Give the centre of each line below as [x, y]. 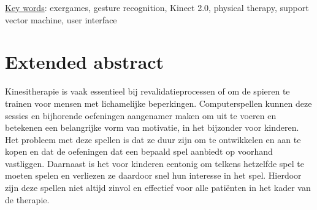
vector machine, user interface [61, 19]
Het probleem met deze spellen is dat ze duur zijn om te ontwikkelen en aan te [153, 139]
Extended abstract [85, 62]
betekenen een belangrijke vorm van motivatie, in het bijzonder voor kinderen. [152, 127]
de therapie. [27, 199]
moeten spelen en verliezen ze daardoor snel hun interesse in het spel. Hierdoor [153, 175]
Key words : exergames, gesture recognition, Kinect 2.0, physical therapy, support [157, 7]
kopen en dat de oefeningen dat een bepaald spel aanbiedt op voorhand [139, 151]
